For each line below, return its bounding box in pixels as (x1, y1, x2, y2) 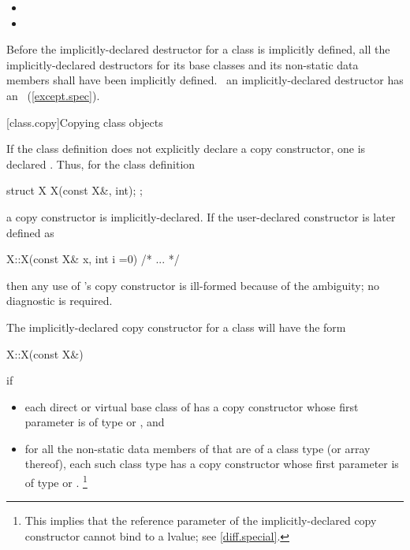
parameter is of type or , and (24, 414, 165, 430)
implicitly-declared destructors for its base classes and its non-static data (6, 56, 359, 72)
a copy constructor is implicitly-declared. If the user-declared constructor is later (6, 208, 396, 225)
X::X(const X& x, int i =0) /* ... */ (6, 251, 180, 267)
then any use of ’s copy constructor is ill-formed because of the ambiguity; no (6, 277, 379, 293)
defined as (6, 224, 54, 240)
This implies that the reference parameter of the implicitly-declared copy (24, 512, 377, 529)
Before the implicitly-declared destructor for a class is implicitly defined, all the (6, 41, 390, 58)
